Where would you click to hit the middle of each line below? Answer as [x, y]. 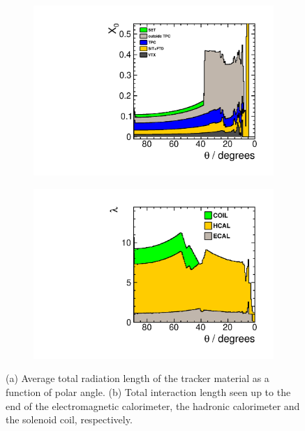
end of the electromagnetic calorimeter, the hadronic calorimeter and [153, 405]
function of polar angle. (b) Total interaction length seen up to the [148, 392]
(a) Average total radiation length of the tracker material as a [137, 378]
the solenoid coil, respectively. [69, 419]
